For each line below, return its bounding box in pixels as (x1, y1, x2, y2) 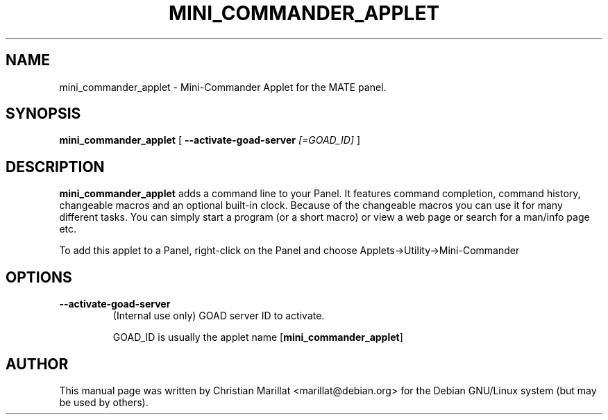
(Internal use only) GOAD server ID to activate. (112, 310, 325, 322)
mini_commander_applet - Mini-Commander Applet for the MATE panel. (59, 81, 387, 93)
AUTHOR (6, 355, 69, 373)
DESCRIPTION (6, 158, 105, 176)
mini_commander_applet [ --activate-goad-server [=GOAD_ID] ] (59, 134, 360, 146)
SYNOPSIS (6, 105, 81, 123)
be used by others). (59, 396, 149, 408)
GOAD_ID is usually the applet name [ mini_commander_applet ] (112, 331, 403, 344)
